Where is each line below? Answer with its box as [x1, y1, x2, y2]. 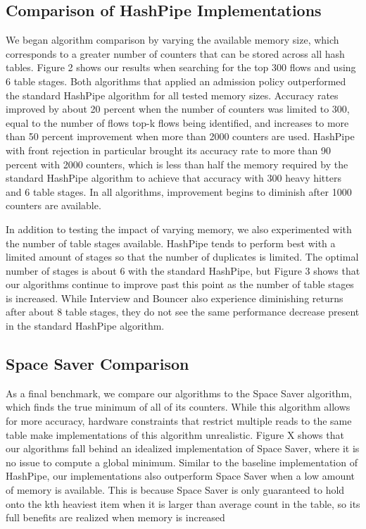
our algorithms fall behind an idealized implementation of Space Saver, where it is [6, 441, 360, 456]
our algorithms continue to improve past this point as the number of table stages [6, 277, 354, 292]
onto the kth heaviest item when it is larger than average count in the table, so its [6, 496, 360, 511]
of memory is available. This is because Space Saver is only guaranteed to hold [6, 483, 345, 497]
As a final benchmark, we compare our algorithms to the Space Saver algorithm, [6, 385, 352, 400]
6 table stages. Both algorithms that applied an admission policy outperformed [6, 73, 346, 88]
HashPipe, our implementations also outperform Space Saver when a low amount [6, 468, 355, 483]
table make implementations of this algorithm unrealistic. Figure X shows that [6, 427, 344, 442]
